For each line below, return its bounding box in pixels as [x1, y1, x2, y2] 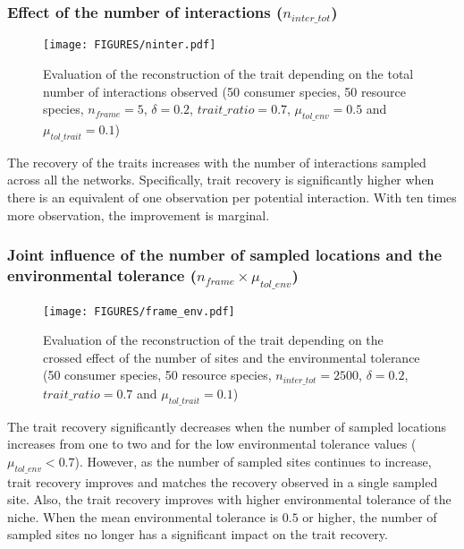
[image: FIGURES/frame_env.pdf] [43, 305, 235, 318]
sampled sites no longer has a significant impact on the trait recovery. [7, 525, 388, 544]
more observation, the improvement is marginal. [7, 205, 270, 224]
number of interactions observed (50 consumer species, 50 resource [43, 81, 406, 100]
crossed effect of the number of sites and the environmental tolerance [43, 347, 420, 366]
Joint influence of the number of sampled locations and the [7, 244, 443, 266]
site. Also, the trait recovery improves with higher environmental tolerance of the [7, 490, 451, 509]
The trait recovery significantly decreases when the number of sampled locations [7, 416, 446, 435]
